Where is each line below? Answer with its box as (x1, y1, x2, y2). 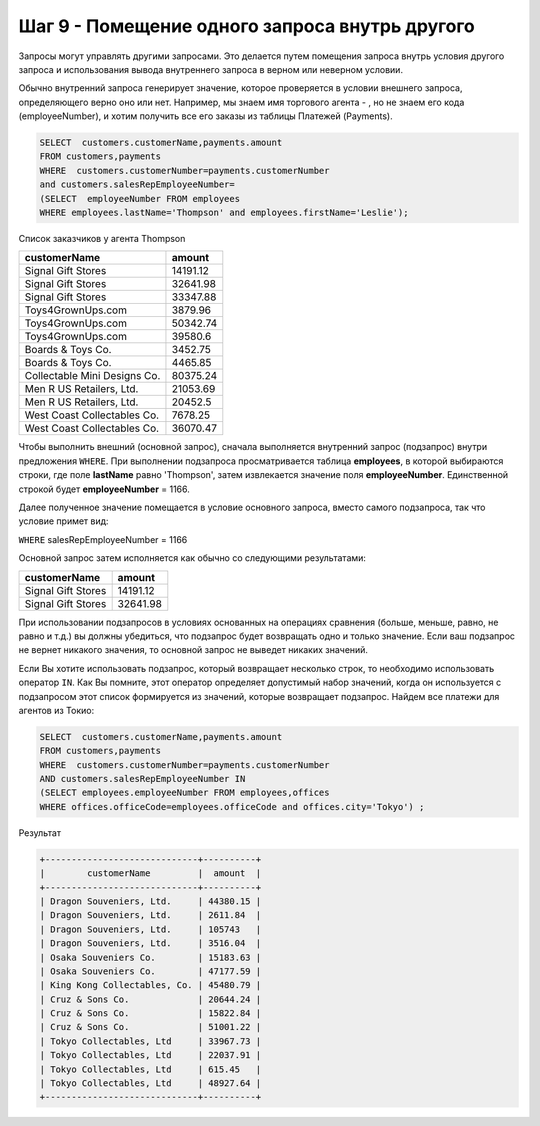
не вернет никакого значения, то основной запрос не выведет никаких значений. (18, 644, 369, 656)
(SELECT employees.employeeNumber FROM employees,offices (39, 787, 330, 799)
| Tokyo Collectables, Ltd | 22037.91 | (39, 1050, 262, 1061)
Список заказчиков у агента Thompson (18, 233, 186, 245)
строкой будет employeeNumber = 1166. (18, 483, 190, 495)
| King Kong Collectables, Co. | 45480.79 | (39, 980, 262, 991)
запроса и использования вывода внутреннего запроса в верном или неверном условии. (18, 63, 404, 75)
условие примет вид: (18, 515, 109, 527)
